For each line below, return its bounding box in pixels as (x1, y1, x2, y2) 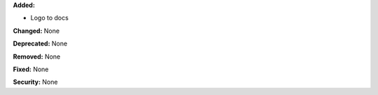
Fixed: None (13, 65, 49, 73)
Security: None (13, 78, 58, 87)
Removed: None (13, 52, 61, 61)
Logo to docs (30, 14, 69, 22)
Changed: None (13, 27, 59, 35)
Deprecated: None (13, 39, 68, 48)
